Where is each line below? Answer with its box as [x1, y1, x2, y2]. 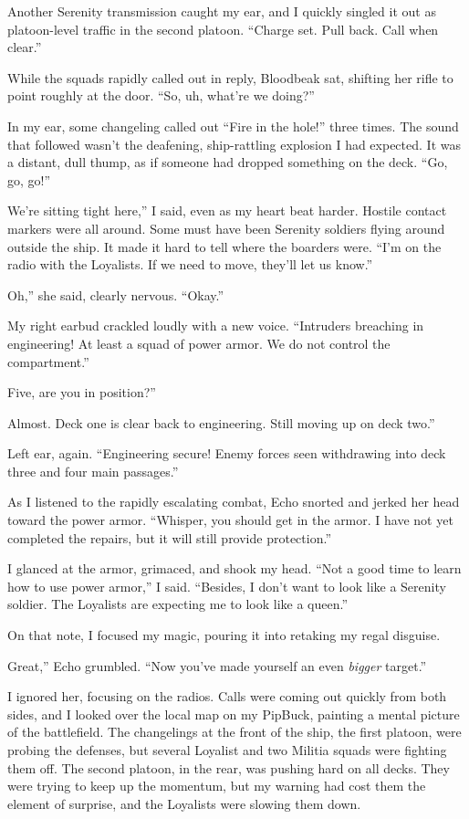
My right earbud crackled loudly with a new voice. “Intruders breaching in [7, 316, 424, 335]
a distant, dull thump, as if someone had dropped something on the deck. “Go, [7, 152, 448, 172]
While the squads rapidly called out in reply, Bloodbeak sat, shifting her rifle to [7, 68, 453, 87]
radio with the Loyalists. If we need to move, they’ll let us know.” [7, 255, 373, 274]
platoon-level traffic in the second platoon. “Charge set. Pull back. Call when [7, 19, 439, 38]
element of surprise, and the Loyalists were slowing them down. [7, 793, 361, 813]
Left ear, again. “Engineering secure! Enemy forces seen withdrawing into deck [7, 444, 446, 463]
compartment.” [7, 352, 89, 371]
